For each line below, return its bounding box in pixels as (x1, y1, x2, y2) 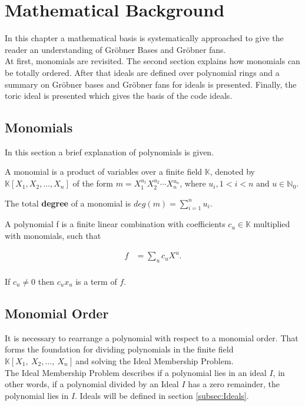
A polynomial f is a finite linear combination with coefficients (5, 218, 226, 230)
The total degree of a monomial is (5, 197, 131, 209)
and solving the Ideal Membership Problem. (75, 355, 234, 367)
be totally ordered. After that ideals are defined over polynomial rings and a (5, 66, 280, 78)
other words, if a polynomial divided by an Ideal (5, 378, 179, 390)
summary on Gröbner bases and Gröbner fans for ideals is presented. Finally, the (5, 78, 297, 90)
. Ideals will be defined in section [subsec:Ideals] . (75, 389, 249, 401)
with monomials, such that (5, 229, 101, 242)
